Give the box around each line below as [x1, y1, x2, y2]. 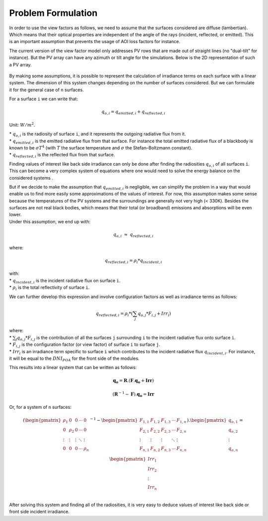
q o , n [228, 446, 238, 453]
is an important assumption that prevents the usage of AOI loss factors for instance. [9, 39, 181, 45]
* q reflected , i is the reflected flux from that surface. [9, 152, 115, 159]
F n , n [176, 446, 187, 453]
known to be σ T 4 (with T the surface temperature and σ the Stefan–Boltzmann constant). [9, 144, 193, 151]
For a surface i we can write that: [9, 96, 78, 102]
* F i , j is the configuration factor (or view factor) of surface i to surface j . [9, 341, 161, 348]
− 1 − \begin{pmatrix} [90, 416, 138, 423]
